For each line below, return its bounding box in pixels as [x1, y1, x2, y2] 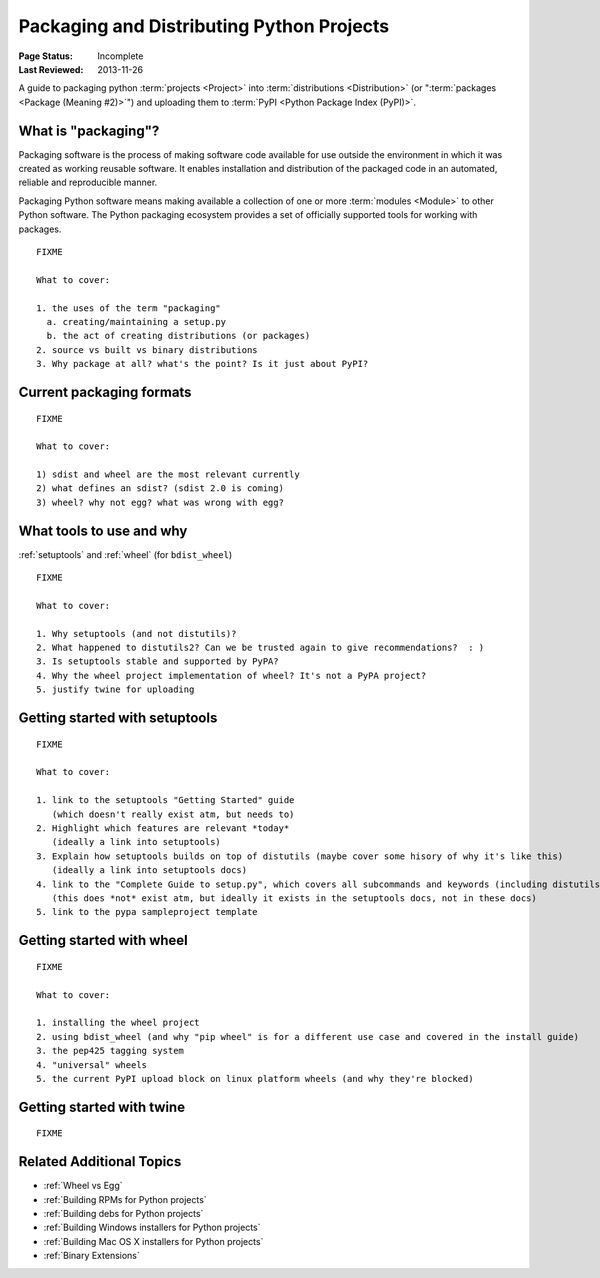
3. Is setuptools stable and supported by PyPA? [36, 656, 279, 667]
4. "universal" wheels [36, 1059, 148, 1070]
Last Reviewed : [18, 63, 84, 75]
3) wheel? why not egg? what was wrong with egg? [36, 496, 285, 508]
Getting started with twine [18, 1098, 185, 1115]
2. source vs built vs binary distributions [36, 344, 259, 355]
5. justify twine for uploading [36, 684, 195, 695]
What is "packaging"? [18, 122, 160, 139]
